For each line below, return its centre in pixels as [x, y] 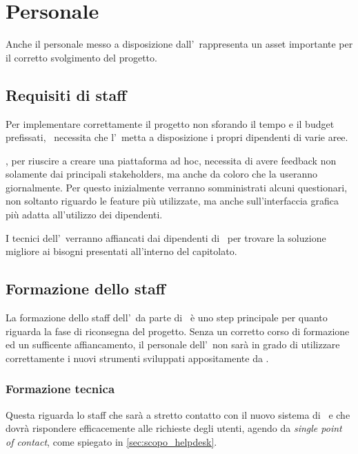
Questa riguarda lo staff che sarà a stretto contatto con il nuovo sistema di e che [178, 414]
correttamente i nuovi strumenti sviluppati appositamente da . [137, 358]
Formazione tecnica [60, 389]
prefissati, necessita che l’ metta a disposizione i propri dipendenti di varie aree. [177, 137]
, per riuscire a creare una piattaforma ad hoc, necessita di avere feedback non [171, 160]
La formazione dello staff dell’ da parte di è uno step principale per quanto [167, 318]
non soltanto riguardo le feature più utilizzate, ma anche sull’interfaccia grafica [172, 201]
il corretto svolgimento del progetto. [81, 57]
